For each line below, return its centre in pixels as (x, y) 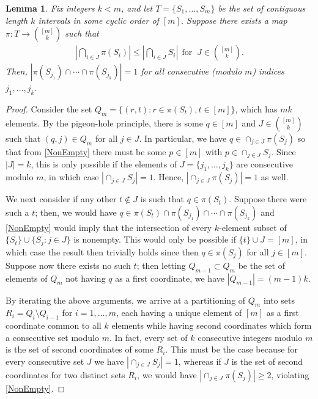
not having (86, 278)
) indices (268, 71)
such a (17, 212)
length (17, 20)
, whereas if (200, 361)
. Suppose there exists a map (234, 20)
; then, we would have (76, 212)
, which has (256, 109)
